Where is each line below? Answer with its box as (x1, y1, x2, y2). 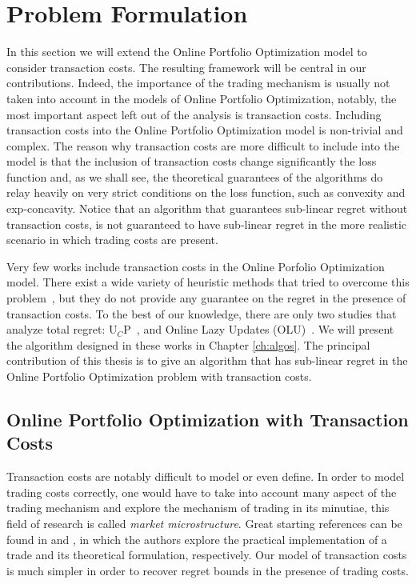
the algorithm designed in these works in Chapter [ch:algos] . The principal (6, 336, 370, 353)
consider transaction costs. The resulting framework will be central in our (6, 58, 366, 75)
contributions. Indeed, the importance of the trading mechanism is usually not (6, 74, 390, 91)
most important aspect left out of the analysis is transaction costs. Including (6, 106, 382, 122)
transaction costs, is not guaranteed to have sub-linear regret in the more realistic (6, 215, 407, 232)
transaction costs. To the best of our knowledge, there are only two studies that (6, 305, 397, 322)
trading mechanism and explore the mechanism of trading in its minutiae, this (6, 499, 390, 516)
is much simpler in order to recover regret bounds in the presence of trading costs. (6, 562, 409, 578)
